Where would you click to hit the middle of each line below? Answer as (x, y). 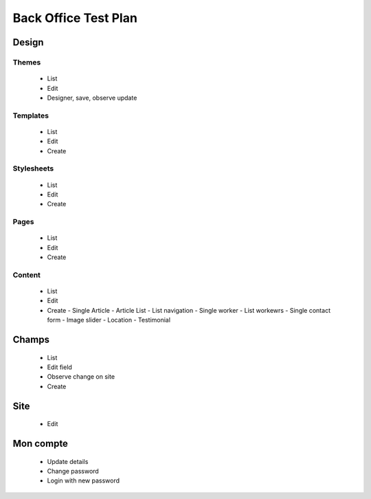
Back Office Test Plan (75, 18)
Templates (31, 115)
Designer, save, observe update (92, 98)
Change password (73, 472)
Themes (27, 62)
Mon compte (41, 444)
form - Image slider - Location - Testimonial (109, 320)
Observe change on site (81, 377)
